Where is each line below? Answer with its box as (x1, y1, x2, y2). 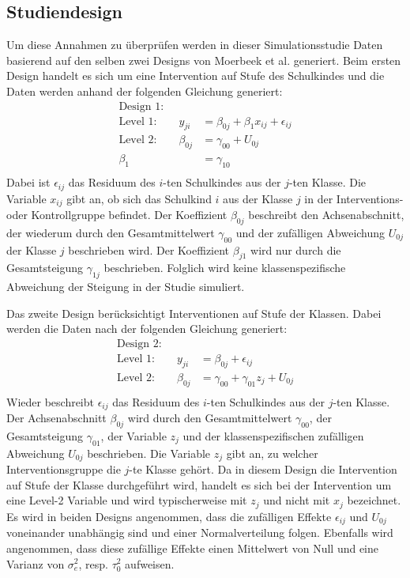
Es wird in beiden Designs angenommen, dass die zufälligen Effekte (6, 508, 332, 524)
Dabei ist (6, 174, 51, 191)
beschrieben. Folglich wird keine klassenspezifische (103, 259, 346, 276)
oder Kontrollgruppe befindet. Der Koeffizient (6, 206, 228, 223)
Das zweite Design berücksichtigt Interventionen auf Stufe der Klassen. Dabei (6, 304, 382, 321)
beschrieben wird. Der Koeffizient (68, 241, 230, 258)
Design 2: (116, 338, 162, 350)
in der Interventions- (304, 190, 404, 206)
